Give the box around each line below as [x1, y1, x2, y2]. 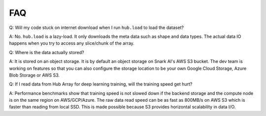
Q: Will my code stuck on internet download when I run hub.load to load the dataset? [9, 25, 184, 30]
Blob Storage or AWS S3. [9, 72, 60, 78]
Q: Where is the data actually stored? [9, 49, 84, 55]
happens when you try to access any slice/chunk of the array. [9, 40, 135, 46]
